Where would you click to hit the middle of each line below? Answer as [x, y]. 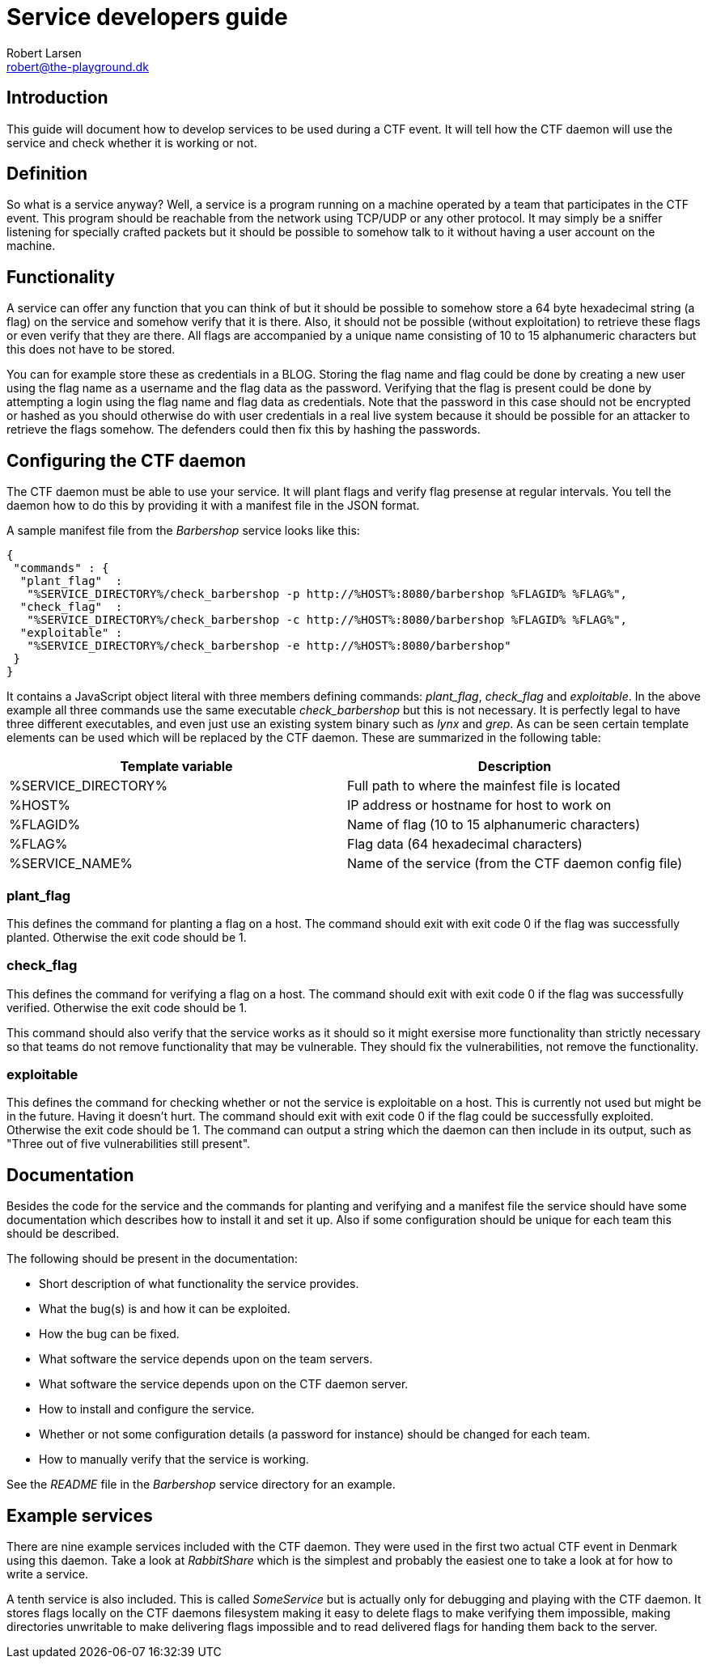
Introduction [57, 98]
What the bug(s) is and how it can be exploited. [165, 1309]
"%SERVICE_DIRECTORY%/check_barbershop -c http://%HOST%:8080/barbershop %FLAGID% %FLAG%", [327, 620]
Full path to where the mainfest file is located [484, 786]
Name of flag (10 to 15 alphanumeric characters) [494, 825]
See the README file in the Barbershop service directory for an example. [201, 1485]
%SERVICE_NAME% [71, 864]
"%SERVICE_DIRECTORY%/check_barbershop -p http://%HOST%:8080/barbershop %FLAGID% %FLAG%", [327, 594]
